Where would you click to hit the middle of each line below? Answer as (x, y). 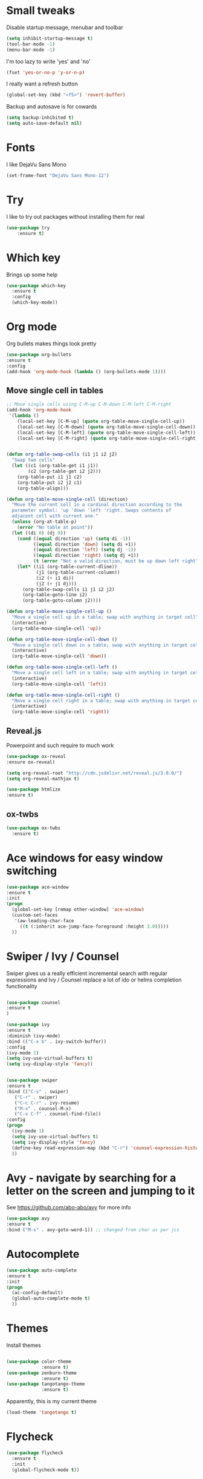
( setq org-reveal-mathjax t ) (43, 779)
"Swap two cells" (34, 460)
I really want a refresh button (42, 84)
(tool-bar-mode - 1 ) (31, 44)
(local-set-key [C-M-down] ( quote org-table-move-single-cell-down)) (107, 427)
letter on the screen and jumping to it (101, 1191)
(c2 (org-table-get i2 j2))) (65, 471)
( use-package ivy (28, 1025)
